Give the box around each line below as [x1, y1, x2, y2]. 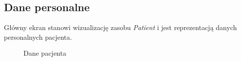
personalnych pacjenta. [4, 31, 72, 42]
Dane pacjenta [23, 48, 66, 58]
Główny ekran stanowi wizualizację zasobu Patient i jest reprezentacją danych [4, 22, 237, 32]
